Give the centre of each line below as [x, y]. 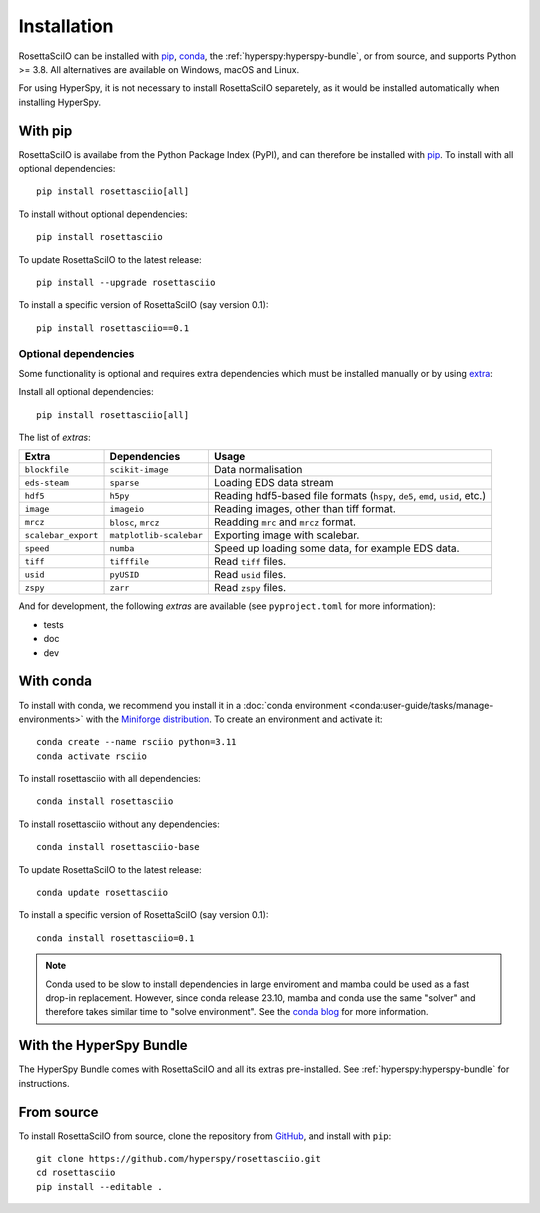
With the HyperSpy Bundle [103, 1045]
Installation [66, 26]
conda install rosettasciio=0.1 [115, 938]
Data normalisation [258, 470]
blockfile [47, 469]
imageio [127, 508]
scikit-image [139, 469]
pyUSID [124, 574]
